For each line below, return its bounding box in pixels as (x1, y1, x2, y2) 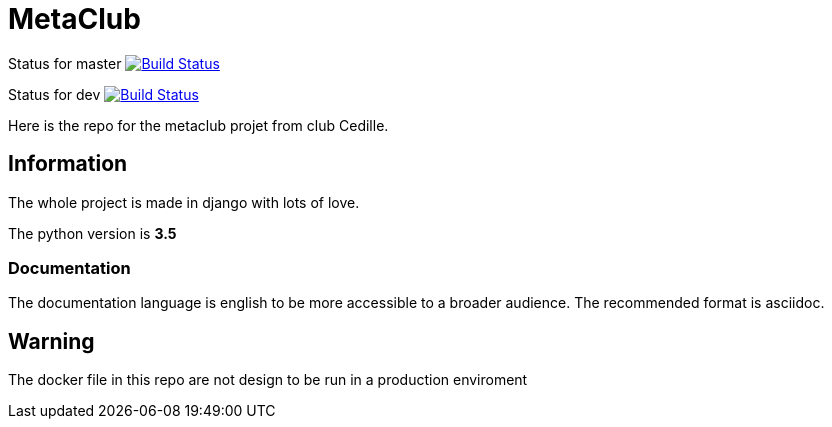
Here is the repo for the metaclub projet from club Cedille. (8, 116, 389, 134)
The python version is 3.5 (8, 224, 177, 242)
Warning (8, 328, 95, 354)
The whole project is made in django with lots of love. (8, 193, 360, 211)
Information (8, 151, 128, 177)
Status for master (8, 54, 122, 72)
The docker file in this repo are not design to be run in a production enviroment (8, 371, 528, 389)
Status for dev (8, 85, 101, 103)
